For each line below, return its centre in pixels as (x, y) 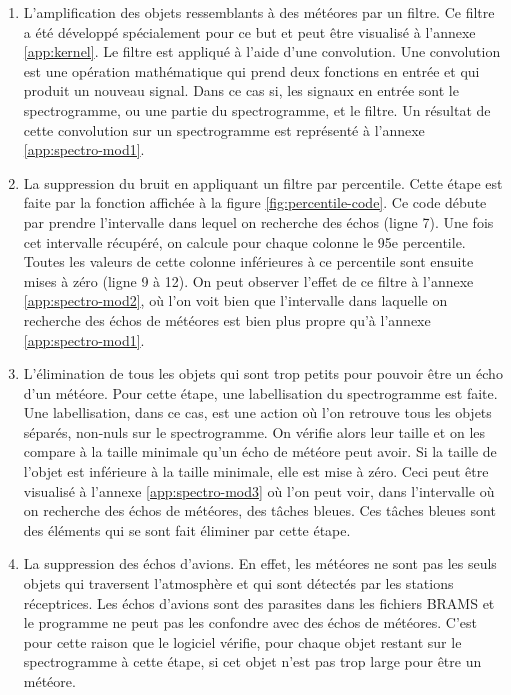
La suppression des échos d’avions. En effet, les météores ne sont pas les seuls (260, 563)
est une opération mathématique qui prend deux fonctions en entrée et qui (251, 70)
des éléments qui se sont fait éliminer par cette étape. (187, 529)
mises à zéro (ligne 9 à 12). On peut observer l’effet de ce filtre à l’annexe (248, 280)
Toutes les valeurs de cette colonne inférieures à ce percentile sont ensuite (248, 261)
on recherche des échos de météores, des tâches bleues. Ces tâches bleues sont (259, 510)
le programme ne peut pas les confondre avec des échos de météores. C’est (250, 622)
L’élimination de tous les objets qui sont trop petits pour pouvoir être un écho (263, 373)
